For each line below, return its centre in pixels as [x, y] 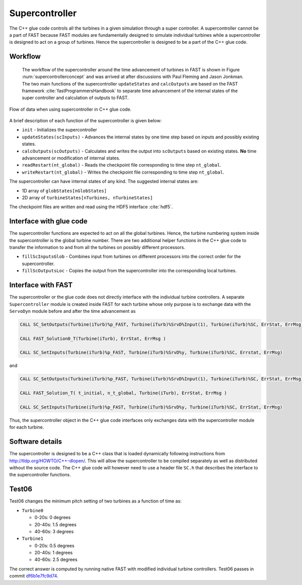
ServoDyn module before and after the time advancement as [72, 311]
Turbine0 [33, 510]
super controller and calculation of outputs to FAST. [75, 98]
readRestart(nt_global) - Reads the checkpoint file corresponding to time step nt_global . [122, 165]
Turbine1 [33, 539]
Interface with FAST [41, 285]
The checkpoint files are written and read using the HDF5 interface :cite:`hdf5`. [91, 207]
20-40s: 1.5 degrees [55, 524]
